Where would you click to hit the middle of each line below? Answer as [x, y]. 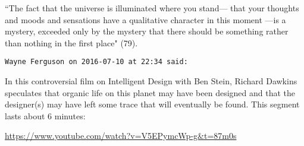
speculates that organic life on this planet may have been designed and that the [150, 92]
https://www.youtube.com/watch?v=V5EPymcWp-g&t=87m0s [121, 136]
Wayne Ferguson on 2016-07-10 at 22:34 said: [96, 62]
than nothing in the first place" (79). [71, 42]
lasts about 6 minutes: [45, 115]
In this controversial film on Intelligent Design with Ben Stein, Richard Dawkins [151, 81]
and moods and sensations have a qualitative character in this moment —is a [145, 19]
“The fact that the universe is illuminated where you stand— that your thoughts [152, 8]
